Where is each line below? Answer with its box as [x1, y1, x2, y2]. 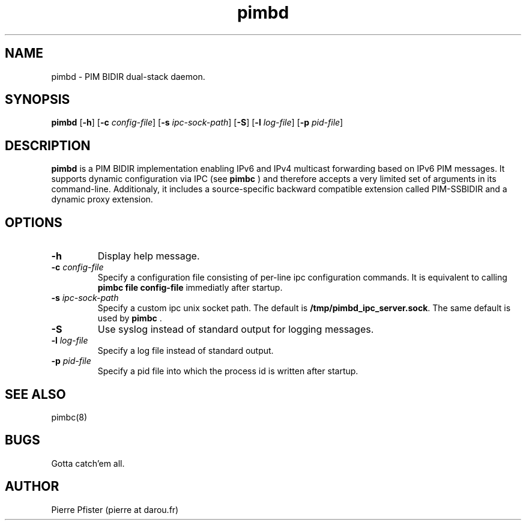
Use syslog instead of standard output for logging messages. [97, 323, 374, 336]
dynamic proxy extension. [51, 194, 153, 205]
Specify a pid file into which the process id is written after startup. [97, 366, 358, 377]
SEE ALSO [5, 386, 66, 402]
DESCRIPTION [5, 138, 91, 153]
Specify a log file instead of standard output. [97, 345, 274, 356]
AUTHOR [5, 479, 59, 494]
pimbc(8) [51, 411, 88, 422]
